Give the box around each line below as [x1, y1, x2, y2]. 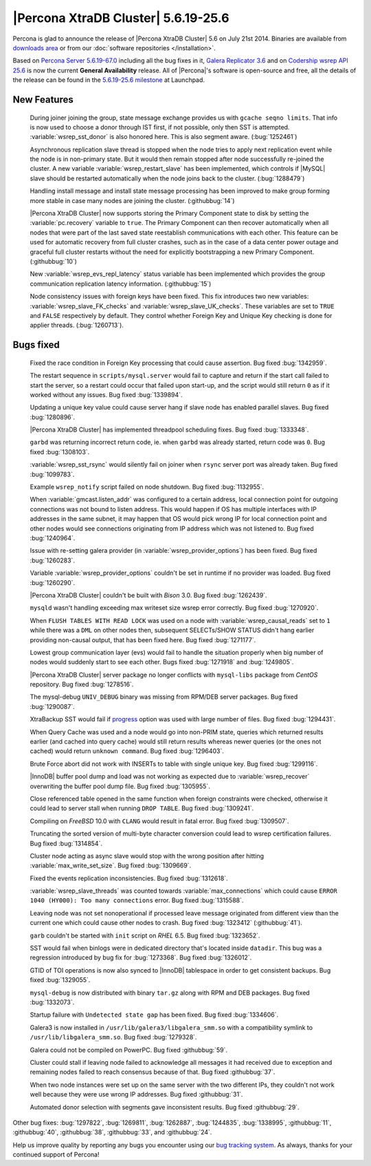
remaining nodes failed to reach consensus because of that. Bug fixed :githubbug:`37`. [30, 1068, 276, 1077]
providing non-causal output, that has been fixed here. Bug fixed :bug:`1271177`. [30, 635, 256, 644]
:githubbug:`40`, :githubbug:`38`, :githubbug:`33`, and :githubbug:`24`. [12, 1128, 212, 1136]
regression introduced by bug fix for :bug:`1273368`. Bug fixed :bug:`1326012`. [30, 953, 252, 962]
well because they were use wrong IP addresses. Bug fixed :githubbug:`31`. [30, 1090, 243, 1099]
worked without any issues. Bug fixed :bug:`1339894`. [30, 390, 183, 399]
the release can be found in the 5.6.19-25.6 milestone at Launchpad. [12, 76, 205, 84]
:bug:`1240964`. [30, 533, 76, 542]
